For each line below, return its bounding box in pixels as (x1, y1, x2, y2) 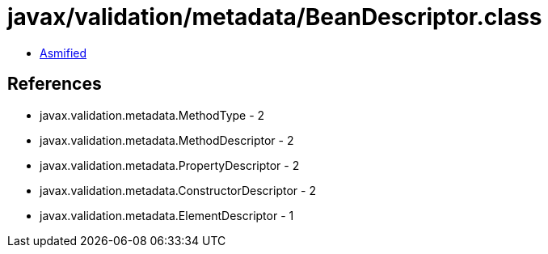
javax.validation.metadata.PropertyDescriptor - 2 (40, 158, 300, 172)
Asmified (40, 45, 87, 60)
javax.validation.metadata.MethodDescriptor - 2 (40, 133, 294, 147)
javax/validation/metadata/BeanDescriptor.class (7, 3, 542, 31)
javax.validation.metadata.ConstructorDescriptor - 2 (40, 183, 316, 197)
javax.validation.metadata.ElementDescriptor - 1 (40, 208, 294, 222)
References (7, 74, 102, 95)
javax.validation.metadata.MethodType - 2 (40, 108, 265, 122)
